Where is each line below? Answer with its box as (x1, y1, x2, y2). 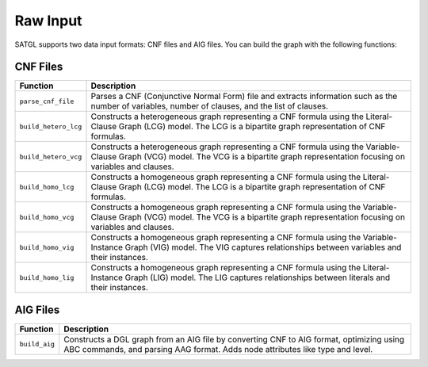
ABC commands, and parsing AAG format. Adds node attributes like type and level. (63, 343, 373, 354)
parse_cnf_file (19, 97, 75, 105)
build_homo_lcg (19, 182, 75, 191)
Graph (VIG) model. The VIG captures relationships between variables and (124, 242, 402, 253)
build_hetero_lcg (19, 122, 82, 131)
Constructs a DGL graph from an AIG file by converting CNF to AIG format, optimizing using (63, 334, 405, 345)
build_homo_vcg (19, 212, 75, 221)
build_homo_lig (19, 273, 75, 281)
